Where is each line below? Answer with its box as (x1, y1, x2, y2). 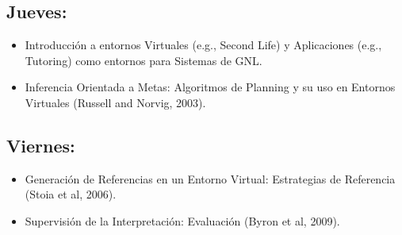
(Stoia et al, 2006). (25, 186, 117, 202)
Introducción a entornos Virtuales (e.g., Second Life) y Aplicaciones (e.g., (25, 37, 382, 53)
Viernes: (6, 133, 75, 157)
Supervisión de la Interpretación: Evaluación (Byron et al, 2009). (25, 212, 340, 229)
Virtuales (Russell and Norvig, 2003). (25, 94, 206, 110)
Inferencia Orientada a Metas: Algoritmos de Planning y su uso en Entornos (25, 79, 396, 95)
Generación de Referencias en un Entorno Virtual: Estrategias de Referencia (25, 170, 396, 187)
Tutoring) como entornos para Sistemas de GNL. (25, 52, 262, 68)
